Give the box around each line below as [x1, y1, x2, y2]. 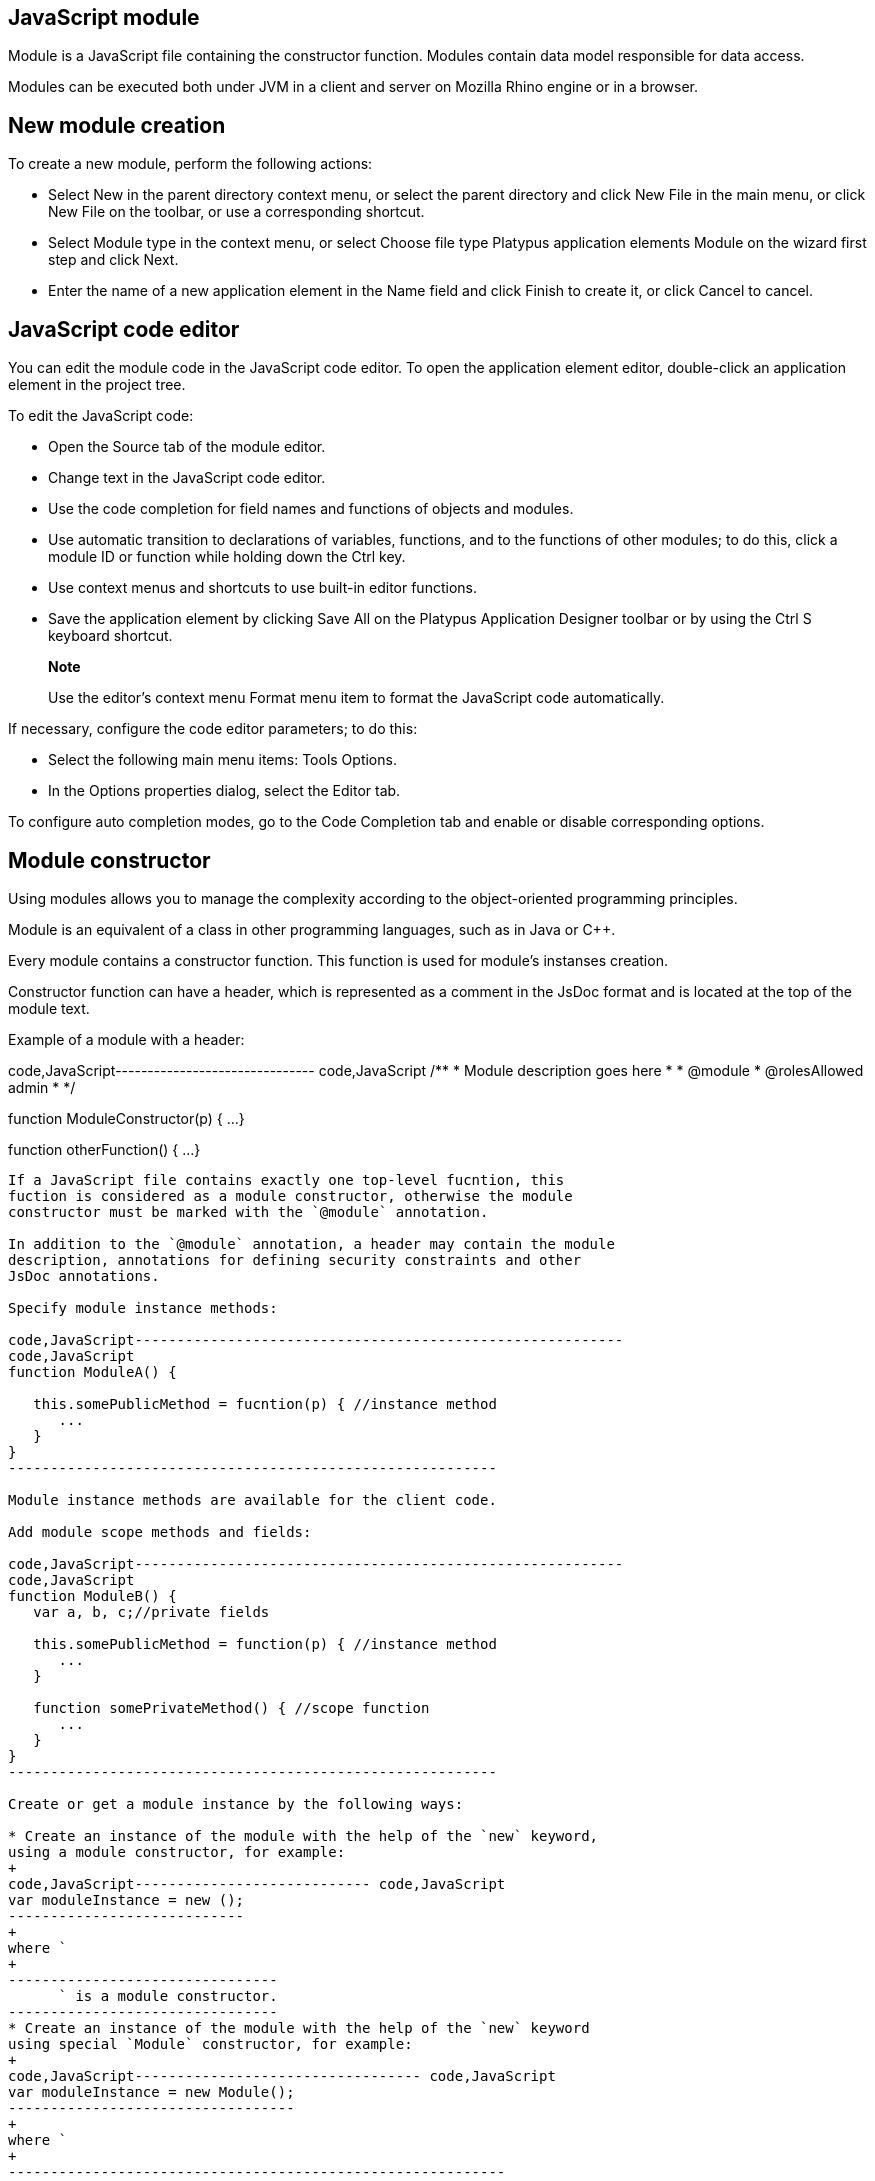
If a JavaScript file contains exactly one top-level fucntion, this [8, 1171, 565, 1188]
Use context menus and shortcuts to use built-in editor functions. [48, 579, 477, 597]
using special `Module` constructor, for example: [8, 2035, 413, 2052]
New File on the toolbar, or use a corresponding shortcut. [48, 203, 425, 221]
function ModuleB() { [8, 1587, 177, 1604]
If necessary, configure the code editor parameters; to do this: [8, 720, 418, 738]
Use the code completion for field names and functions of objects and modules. [48, 500, 574, 518]
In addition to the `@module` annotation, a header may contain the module [8, 1235, 615, 1252]
